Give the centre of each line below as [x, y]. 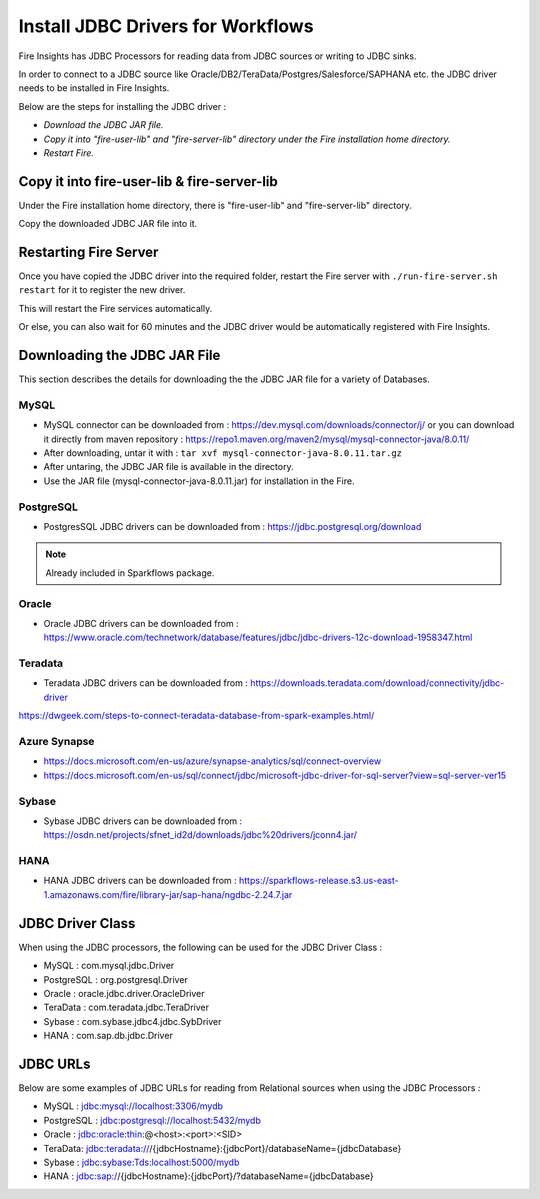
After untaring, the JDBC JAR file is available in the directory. [168, 467]
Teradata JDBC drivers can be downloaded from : [146, 683]
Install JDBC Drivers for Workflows [166, 26]
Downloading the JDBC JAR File [119, 355]
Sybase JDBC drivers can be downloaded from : [143, 821]
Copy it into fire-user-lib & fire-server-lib [148, 181]
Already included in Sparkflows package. [130, 572]
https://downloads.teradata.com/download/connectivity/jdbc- [377, 683]
